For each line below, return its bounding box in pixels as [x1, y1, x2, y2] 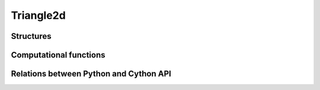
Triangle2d [11, 9, 66, 22]
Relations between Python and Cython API [11, 69, 171, 79]
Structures [11, 31, 52, 41]
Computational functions [11, 50, 106, 60]
